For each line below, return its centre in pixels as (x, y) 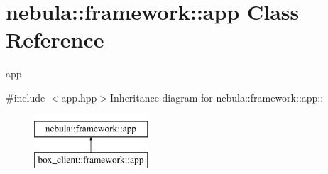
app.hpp (79, 97)
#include (26, 97)
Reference (55, 39)
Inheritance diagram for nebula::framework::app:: (217, 97)
